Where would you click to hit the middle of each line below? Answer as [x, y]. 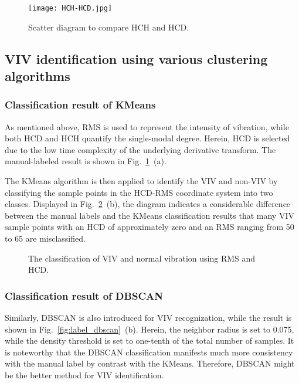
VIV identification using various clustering [136, 58]
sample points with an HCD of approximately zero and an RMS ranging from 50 [149, 227]
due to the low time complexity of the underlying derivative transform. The [140, 149]
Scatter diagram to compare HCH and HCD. [109, 27]
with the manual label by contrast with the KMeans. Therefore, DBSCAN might [150, 363]
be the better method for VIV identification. [84, 374]
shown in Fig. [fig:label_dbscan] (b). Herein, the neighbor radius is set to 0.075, [149, 329]
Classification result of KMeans [80, 105]
